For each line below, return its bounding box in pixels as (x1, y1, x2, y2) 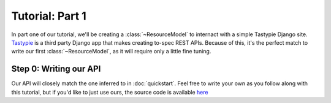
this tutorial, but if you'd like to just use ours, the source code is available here (11, 88, 208, 96)
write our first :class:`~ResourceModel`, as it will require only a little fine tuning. (11, 48, 211, 55)
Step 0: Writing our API (11, 64, 101, 74)
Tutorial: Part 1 (11, 9, 87, 23)
